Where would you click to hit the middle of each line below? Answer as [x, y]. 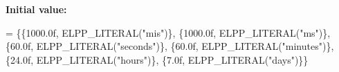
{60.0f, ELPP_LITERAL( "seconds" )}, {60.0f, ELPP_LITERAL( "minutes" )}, [170, 46]
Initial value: [36, 9]
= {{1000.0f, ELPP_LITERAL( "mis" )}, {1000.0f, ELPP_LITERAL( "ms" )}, [168, 32]
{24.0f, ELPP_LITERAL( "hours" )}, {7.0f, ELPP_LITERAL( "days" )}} [157, 59]
